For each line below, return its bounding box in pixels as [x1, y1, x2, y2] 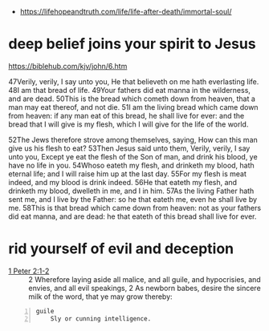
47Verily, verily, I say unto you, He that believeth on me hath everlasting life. [8, 76, 259, 87]
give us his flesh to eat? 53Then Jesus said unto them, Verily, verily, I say [8, 143, 251, 153]
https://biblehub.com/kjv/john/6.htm [8, 61, 128, 71]
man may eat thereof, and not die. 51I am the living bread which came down [8, 102, 259, 111]
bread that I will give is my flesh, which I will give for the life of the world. [8, 119, 249, 129]
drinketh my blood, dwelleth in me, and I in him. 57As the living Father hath [8, 186, 255, 196]
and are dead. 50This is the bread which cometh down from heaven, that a [8, 94, 255, 103]
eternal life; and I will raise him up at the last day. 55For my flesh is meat [8, 168, 247, 179]
